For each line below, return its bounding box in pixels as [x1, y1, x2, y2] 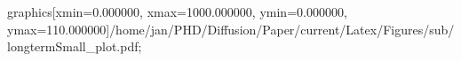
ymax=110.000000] [7, 19, 110, 38]
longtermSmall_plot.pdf [7, 37, 139, 56]
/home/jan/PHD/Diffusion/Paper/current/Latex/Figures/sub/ [109, 19, 455, 38]
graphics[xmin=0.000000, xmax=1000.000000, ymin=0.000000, [7, 3, 347, 20]
